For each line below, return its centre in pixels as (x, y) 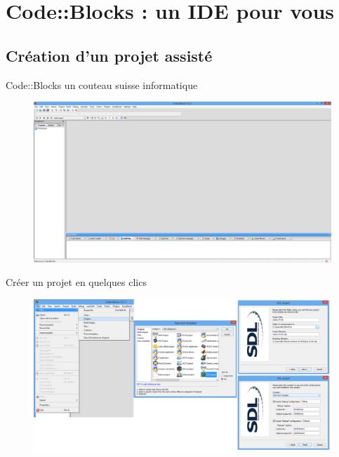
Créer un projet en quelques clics (76, 282)
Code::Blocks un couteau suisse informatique (102, 84)
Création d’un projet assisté (109, 55)
